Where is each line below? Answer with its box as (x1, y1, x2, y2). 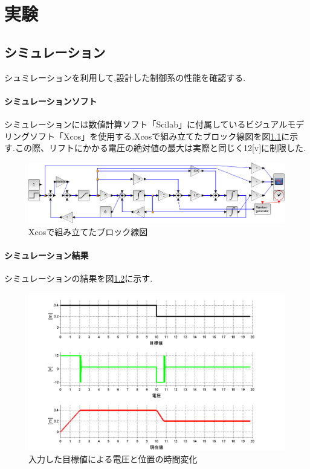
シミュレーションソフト (4, 94, 97, 107)
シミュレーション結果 (4, 249, 89, 262)
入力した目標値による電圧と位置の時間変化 (28, 453, 198, 465)
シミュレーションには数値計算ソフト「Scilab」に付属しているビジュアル (4, 117, 288, 130)
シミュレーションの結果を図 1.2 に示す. (4, 272, 153, 285)
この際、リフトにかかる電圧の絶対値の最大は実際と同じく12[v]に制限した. (15, 141, 306, 154)
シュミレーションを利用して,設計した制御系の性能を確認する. (4, 71, 246, 83)
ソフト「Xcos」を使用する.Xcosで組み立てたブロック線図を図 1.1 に (29, 129, 290, 142)
